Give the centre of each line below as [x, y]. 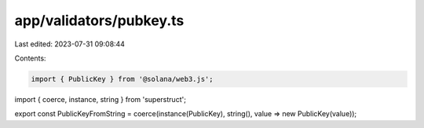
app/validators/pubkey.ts [99, 20]
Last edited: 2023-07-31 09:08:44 [70, 44]
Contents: [30, 58]
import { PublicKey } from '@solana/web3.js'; [122, 79]
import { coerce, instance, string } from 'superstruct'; [100, 99]
